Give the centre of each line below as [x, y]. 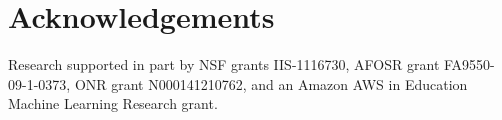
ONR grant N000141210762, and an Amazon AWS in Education [271, 83]
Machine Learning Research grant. [113, 103]
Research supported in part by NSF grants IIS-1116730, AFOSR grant [224, 64]
